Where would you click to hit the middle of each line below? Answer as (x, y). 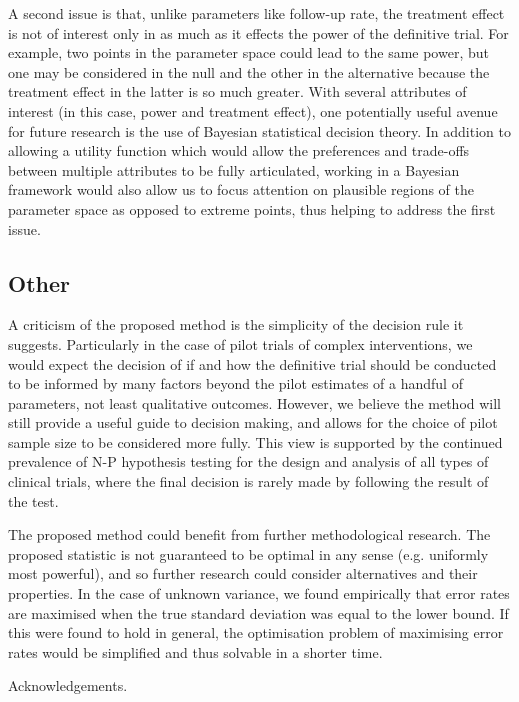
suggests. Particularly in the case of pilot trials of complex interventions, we (240, 343)
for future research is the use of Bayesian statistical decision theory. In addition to (259, 130)
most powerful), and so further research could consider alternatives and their (243, 573)
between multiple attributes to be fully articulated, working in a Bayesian (234, 169)
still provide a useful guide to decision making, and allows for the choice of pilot (253, 422)
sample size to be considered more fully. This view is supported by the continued (255, 441)
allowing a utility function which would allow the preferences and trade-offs (239, 150)
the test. (33, 500)
